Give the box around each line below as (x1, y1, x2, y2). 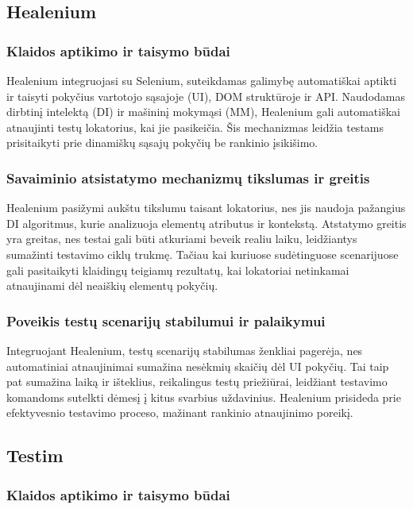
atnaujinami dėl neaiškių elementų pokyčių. (6, 277, 218, 294)
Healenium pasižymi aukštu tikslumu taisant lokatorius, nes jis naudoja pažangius (6, 199, 406, 216)
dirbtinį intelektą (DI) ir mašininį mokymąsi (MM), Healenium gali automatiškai (6, 103, 400, 120)
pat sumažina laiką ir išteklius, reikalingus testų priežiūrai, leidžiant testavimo (6, 373, 388, 390)
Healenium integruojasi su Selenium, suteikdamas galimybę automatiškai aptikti (6, 72, 397, 88)
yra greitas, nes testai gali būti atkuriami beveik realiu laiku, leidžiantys (6, 230, 357, 247)
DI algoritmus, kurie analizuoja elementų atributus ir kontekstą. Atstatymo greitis (6, 214, 407, 231)
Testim (6, 443, 64, 468)
